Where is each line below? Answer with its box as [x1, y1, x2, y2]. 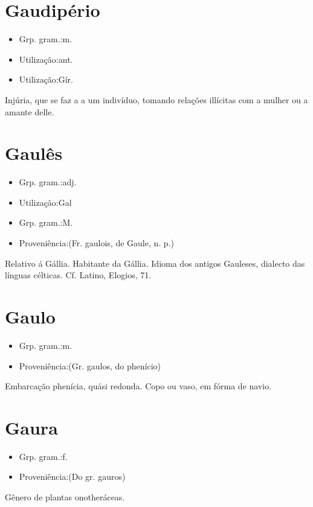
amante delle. [5, 105, 54, 118]
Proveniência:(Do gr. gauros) [19, 470, 126, 483]
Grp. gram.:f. [19, 450, 68, 462]
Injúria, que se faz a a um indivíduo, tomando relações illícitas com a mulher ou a [5, 93, 308, 106]
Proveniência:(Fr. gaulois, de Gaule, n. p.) [19, 237, 174, 249]
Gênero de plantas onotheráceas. [5, 491, 125, 503]
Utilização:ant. [19, 53, 73, 65]
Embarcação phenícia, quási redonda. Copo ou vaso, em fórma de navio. [5, 380, 272, 392]
